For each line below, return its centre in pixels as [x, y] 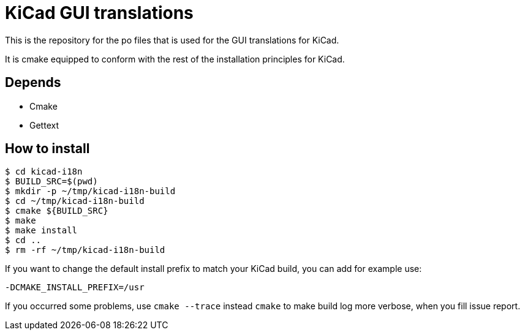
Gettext [44, 125]
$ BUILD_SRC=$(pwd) [51, 182]
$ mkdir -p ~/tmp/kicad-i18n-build [90, 191]
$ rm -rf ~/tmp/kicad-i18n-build [85, 250]
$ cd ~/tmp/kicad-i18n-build [75, 201]
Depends [33, 83]
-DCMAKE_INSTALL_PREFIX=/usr [75, 288]
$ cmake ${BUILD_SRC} [57, 211]
